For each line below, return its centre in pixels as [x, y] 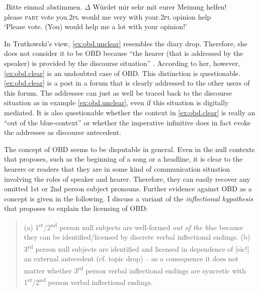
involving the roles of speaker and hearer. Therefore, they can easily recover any [127, 178]
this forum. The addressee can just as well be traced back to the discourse [118, 92]
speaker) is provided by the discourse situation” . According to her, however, [122, 63]
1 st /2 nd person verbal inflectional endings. [88, 281]
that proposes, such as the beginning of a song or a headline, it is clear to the [123, 159]
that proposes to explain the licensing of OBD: [76, 208]
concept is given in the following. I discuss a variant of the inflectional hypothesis [129, 198]
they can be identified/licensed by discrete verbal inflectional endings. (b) [137, 237]
